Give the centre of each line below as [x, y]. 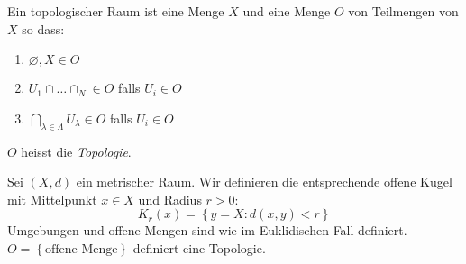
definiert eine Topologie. [199, 247]
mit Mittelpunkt [52, 199]
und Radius [170, 199]
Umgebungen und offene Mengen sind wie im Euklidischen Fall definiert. [207, 230]
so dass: [43, 28]
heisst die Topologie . [76, 151]
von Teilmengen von [403, 11]
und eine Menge [287, 11]
